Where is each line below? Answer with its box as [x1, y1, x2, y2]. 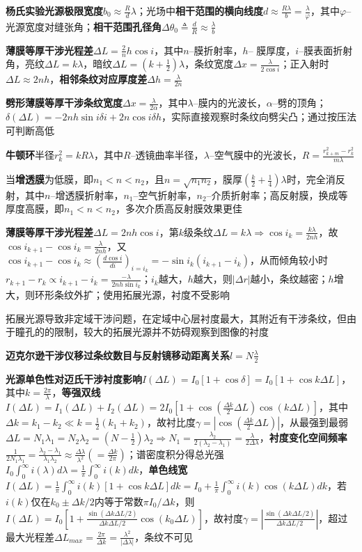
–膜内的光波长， [193, 95, 267, 110]
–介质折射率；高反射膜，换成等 [206, 187, 348, 202]
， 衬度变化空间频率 [259, 430, 347, 445]
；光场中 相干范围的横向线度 [136, 3, 263, 17]
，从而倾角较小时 [249, 253, 328, 267]
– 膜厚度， [248, 42, 296, 57]
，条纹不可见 [134, 529, 194, 544]
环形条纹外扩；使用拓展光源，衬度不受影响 [34, 287, 230, 302]
